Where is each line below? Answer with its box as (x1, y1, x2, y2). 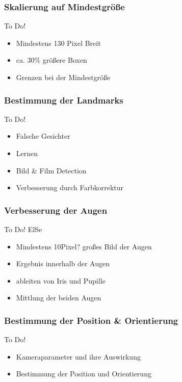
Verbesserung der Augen (4, 203, 108, 216)
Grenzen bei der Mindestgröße (16, 72, 111, 82)
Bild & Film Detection (16, 165, 87, 175)
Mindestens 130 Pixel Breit (16, 37, 101, 48)
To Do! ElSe (4, 224, 42, 234)
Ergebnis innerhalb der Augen (16, 258, 110, 269)
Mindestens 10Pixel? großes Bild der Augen (16, 241, 152, 251)
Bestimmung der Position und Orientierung (16, 368, 151, 379)
